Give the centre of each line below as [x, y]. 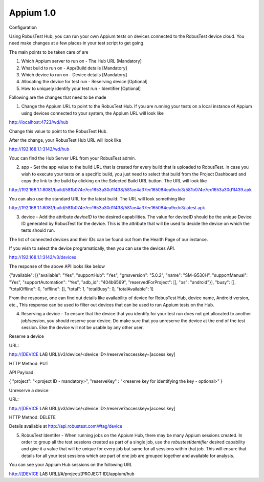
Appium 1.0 [33, 13]
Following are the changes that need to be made [58, 97]
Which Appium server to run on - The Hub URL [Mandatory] [81, 61]
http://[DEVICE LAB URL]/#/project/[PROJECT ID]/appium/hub [72, 474]
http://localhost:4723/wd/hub [39, 122]
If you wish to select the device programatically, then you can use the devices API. [92, 248]
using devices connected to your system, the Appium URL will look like [92, 113]
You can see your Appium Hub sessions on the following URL [71, 465]
